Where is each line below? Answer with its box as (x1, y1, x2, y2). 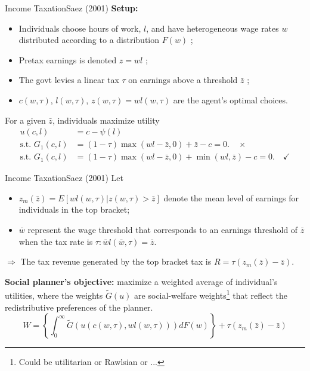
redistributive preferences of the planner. (5, 301, 153, 313)
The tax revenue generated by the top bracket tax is (20, 255, 212, 268)
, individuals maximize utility (52, 114, 160, 126)
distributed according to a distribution (18, 33, 160, 46)
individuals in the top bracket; (18, 203, 130, 216)
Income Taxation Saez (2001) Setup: (5, 2, 138, 14)
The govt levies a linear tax (18, 73, 119, 86)
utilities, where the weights (5, 289, 103, 302)
